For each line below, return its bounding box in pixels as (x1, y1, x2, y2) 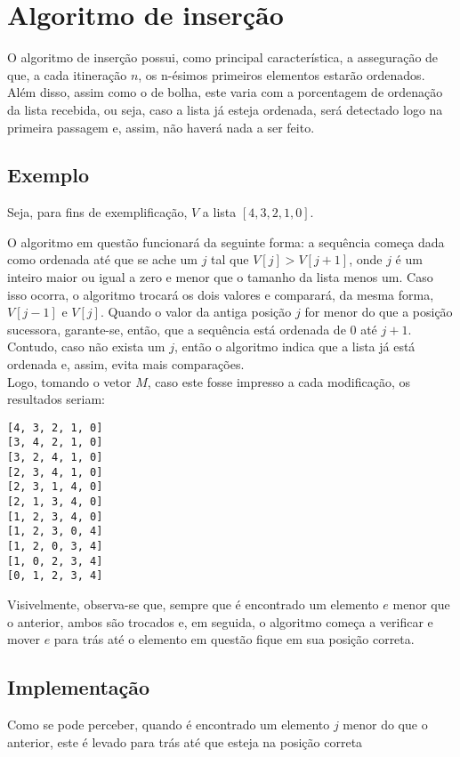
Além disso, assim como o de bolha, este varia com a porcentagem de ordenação (7, 83, 443, 101)
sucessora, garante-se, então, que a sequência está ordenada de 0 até (7, 319, 377, 338)
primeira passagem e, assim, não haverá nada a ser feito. (7, 117, 315, 136)
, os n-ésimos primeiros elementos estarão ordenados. (138, 65, 425, 84)
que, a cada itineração (7, 65, 127, 84)
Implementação (7, 673, 150, 701)
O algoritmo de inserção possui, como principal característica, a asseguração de (7, 48, 439, 67)
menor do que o (343, 715, 428, 734)
